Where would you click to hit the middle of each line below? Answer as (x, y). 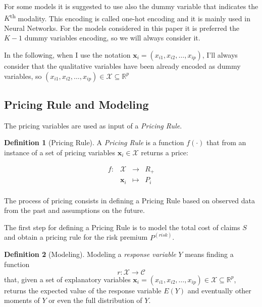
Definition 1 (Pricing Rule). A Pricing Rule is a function (94, 142)
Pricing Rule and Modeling (76, 104)
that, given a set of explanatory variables (67, 279)
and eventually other (219, 290)
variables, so (23, 76)
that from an (226, 142)
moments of (22, 300)
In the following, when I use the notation (67, 55)
